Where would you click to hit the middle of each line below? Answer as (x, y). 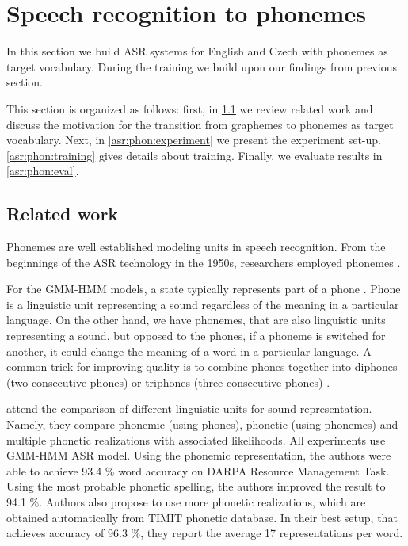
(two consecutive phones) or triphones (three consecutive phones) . (168, 382)
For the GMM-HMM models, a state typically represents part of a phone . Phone (204, 289)
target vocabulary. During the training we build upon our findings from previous (202, 66)
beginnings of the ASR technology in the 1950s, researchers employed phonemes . (204, 262)
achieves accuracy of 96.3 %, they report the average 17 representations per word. (205, 533)
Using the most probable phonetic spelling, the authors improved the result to (196, 486)
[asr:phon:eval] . (43, 171)
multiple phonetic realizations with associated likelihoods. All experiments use (196, 439)
